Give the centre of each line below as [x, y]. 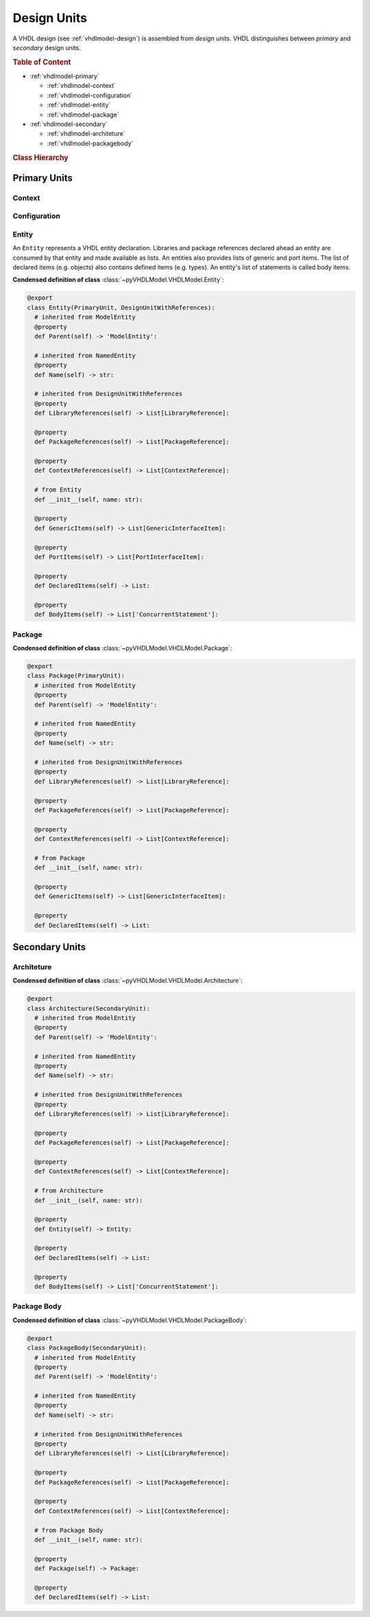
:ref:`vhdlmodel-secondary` [69, 124]
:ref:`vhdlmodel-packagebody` [90, 143]
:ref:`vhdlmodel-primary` [64, 76]
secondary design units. [47, 47]
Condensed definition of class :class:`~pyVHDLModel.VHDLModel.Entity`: [118, 280]
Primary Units [43, 178]
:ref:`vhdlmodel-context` [82, 86]
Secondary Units [49, 947]
